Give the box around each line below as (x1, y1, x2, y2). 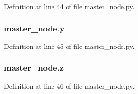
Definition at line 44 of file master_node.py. (4, 1, 135, 11)
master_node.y (4, 22, 65, 34)
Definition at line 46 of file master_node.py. (4, 80, 135, 91)
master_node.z (4, 62, 64, 74)
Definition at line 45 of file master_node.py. (4, 41, 135, 51)
